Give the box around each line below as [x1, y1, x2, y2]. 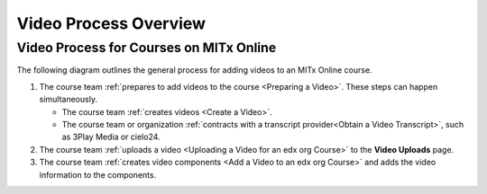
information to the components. [39, 169, 157, 180]
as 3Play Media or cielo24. [61, 131, 161, 143]
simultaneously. [39, 94, 98, 105]
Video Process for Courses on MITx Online [16, 40, 277, 56]
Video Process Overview [16, 13, 207, 33]
